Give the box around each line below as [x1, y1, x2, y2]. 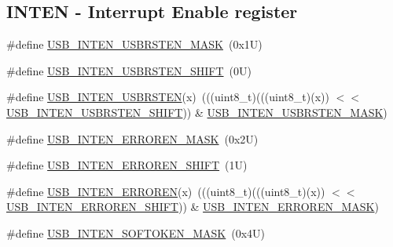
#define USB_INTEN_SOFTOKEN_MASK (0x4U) [6, 224, 266, 241]
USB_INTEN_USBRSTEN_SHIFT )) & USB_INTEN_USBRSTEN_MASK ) [6, 104, 387, 120]
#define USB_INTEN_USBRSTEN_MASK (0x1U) [6, 36, 263, 53]
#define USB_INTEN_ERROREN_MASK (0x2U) [6, 130, 259, 147]
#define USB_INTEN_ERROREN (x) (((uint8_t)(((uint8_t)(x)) [6, 183, 325, 199]
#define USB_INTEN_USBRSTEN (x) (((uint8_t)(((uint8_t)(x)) [6, 89, 329, 105]
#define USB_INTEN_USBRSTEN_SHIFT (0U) [6, 62, 252, 78]
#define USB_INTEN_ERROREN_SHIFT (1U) [6, 157, 248, 173]
